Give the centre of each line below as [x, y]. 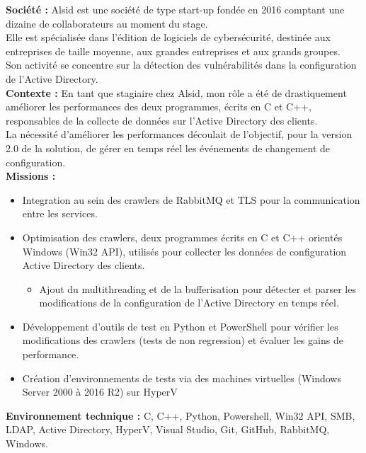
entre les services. [60, 213]
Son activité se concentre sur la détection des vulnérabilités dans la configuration [181, 65]
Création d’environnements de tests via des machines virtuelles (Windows [182, 378]
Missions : [31, 176]
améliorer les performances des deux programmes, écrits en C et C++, [159, 107]
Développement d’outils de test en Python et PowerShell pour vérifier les [180, 326]
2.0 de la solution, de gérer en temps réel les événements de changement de [168, 148]
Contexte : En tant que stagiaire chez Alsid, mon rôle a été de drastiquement [176, 92]
